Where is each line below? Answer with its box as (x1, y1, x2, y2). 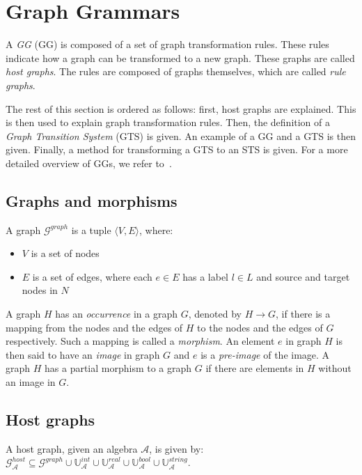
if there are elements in (205, 361, 304, 375)
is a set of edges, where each (32, 269, 152, 283)
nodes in (22, 283, 58, 297)
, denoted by (188, 306, 242, 321)
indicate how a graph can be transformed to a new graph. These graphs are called (6, 50, 355, 65)
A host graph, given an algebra (6, 441, 138, 455)
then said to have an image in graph (6, 347, 160, 361)
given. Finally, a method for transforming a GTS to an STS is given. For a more (6, 142, 348, 157)
